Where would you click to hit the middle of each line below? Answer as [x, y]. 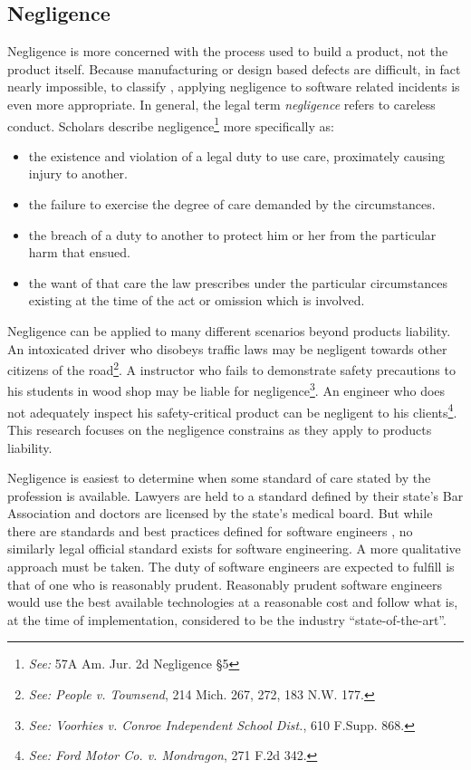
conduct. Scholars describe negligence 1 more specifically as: [171, 124]
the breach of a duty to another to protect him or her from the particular [232, 234]
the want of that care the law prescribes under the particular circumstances [238, 282]
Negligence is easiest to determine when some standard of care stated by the [219, 478]
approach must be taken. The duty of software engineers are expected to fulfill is [231, 567]
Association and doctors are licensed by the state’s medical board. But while [220, 513]
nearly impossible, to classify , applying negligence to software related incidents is [234, 87]
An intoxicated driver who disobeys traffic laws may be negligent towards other [227, 348]
